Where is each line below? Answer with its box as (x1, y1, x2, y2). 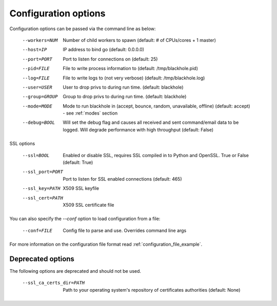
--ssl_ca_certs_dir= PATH (22, 280, 85, 286)
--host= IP (22, 47, 47, 53)
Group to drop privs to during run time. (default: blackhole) (63, 94, 187, 100)
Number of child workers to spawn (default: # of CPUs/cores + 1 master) (63, 37, 216, 43)
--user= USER (22, 84, 52, 90)
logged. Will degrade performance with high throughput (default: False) (63, 126, 214, 133)
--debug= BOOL (22, 120, 55, 125)
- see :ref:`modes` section (63, 110, 118, 116)
